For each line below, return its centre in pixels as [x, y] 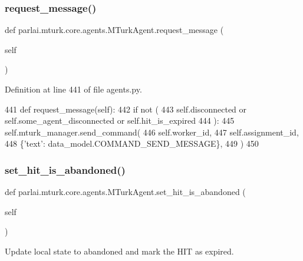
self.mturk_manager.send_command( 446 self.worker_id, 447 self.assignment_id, [152, 132]
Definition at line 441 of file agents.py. [73, 89]
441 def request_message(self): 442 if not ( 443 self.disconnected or [126, 109]
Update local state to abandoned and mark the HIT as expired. [119, 251]
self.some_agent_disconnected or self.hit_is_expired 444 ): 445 [120, 120]
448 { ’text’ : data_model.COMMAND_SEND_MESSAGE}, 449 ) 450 [132, 143]
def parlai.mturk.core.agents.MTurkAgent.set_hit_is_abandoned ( [125, 192]
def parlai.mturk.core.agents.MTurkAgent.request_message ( [114, 30]
